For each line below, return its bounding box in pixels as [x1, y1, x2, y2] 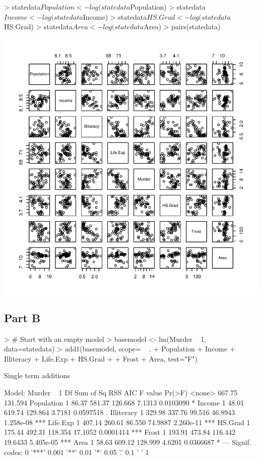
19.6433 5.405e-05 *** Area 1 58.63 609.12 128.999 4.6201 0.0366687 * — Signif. [4, 436, 251, 447]
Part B [4, 310, 41, 325]
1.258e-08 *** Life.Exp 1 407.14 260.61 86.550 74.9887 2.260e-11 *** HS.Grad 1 [4, 417, 250, 427]
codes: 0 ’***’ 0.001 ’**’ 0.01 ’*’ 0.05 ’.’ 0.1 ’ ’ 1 [4, 446, 149, 457]
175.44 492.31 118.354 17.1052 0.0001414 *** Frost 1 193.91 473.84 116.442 [4, 427, 236, 437]
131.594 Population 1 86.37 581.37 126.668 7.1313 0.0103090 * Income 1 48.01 [4, 397, 244, 407]
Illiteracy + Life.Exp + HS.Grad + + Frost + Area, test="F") [4, 353, 198, 364]
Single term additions [4, 370, 70, 381]
